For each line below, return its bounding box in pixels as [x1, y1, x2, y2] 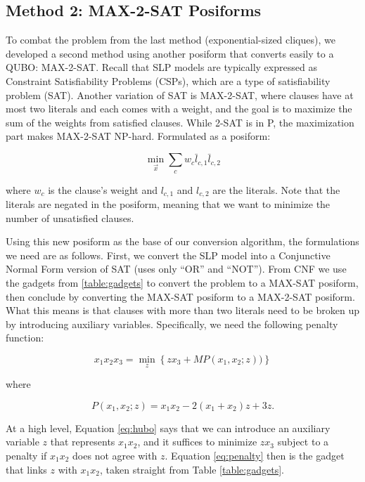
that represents [50, 434, 115, 449]
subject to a [277, 434, 329, 449]
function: [6, 330, 44, 345]
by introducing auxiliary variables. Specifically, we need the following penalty [6, 316, 338, 331]
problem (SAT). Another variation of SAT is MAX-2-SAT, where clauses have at [6, 87, 354, 102]
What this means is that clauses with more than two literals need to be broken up [6, 303, 359, 318]
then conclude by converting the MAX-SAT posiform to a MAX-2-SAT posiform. [6, 289, 355, 304]
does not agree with [72, 448, 158, 462]
